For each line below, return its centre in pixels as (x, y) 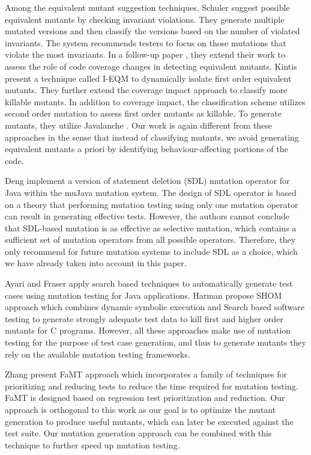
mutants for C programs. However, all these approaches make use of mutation (148, 330)
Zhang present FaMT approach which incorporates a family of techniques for (146, 374)
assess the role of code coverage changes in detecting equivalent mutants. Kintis (151, 66)
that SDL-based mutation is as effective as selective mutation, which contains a (151, 227)
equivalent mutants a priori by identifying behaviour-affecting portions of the (146, 149)
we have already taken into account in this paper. (96, 263)
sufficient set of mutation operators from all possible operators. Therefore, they (150, 240)
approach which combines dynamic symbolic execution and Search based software (155, 307)
